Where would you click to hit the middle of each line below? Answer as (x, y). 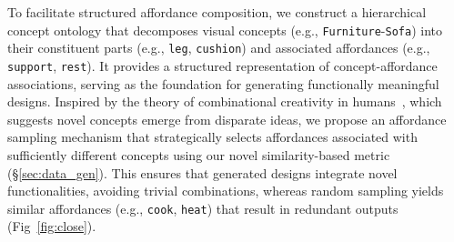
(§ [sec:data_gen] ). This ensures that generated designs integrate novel (202, 172)
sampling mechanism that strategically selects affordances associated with (212, 137)
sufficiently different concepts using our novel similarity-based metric (199, 154)
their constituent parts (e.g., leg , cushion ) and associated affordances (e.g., (219, 48)
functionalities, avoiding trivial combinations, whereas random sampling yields (226, 191)
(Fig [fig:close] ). (52, 226)
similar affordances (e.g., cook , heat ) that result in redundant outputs (203, 208)
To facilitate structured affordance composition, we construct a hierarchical (217, 12)
